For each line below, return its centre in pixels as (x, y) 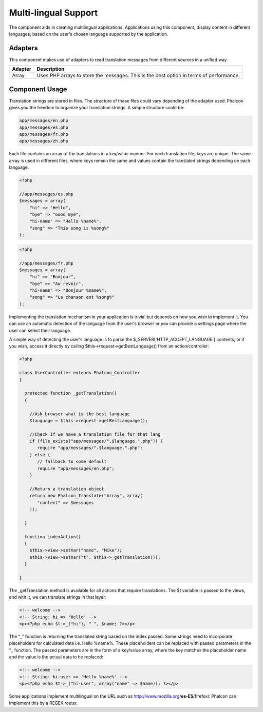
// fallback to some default (72, 462)
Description (51, 69)
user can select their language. (40, 330)
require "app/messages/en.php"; (76, 468)
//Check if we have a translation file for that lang (95, 434)
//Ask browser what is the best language (80, 414)
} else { (40, 455)
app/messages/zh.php (44, 141)
